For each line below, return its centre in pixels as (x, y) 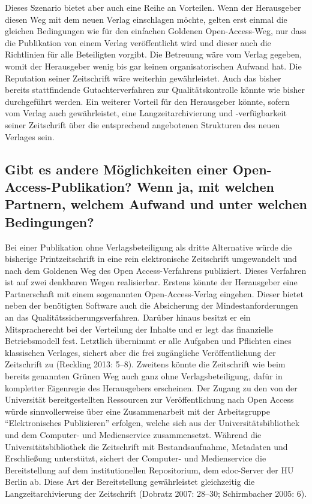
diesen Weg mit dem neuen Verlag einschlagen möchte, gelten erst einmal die (146, 19)
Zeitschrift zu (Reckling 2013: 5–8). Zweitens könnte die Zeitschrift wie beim (145, 364)
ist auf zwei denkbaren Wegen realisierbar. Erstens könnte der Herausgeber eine (151, 282)
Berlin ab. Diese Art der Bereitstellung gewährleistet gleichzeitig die (130, 482)
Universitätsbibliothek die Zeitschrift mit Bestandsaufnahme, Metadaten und (146, 446)
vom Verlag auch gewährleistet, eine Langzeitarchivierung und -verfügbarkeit (146, 113)
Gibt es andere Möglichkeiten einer (116, 169)
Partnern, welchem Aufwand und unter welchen (156, 204)
